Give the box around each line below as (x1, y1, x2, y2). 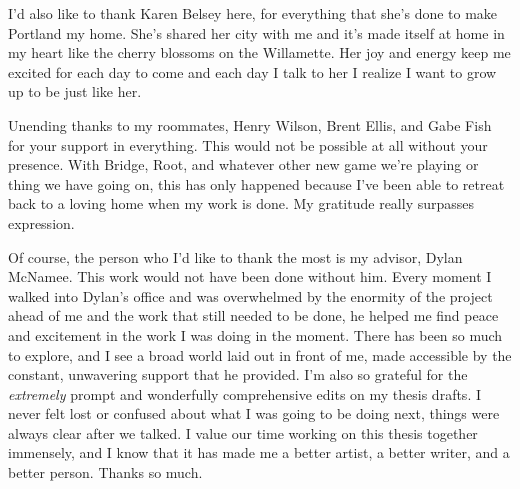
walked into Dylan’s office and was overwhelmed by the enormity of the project (8, 285, 493, 306)
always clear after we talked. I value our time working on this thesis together (8, 422, 478, 443)
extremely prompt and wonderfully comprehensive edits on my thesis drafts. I (8, 383, 481, 404)
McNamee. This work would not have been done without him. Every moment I (8, 266, 492, 287)
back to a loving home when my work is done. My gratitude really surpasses (8, 193, 475, 214)
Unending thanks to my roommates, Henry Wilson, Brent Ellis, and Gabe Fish (8, 114, 492, 135)
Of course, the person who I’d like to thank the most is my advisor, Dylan (8, 246, 463, 267)
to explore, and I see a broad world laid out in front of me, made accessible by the (8, 344, 512, 365)
